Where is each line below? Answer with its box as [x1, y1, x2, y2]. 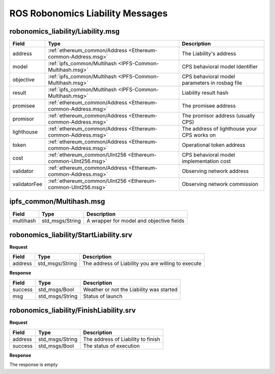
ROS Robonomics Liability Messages [9, 8, 168, 19]
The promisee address [181, 102, 236, 110]
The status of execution [83, 342, 140, 349]
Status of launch [83, 292, 123, 300]
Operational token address [181, 142, 245, 149]
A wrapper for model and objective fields [87, 217, 185, 224]
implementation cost [181, 158, 231, 165]
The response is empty [9, 362, 58, 368]
